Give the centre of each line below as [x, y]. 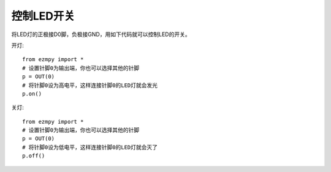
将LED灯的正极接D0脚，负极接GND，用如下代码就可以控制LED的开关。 [101, 34]
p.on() [32, 94]
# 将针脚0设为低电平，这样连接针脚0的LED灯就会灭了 [90, 147]
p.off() [34, 156]
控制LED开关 [43, 16]
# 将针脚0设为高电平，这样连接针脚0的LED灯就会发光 [90, 85]
